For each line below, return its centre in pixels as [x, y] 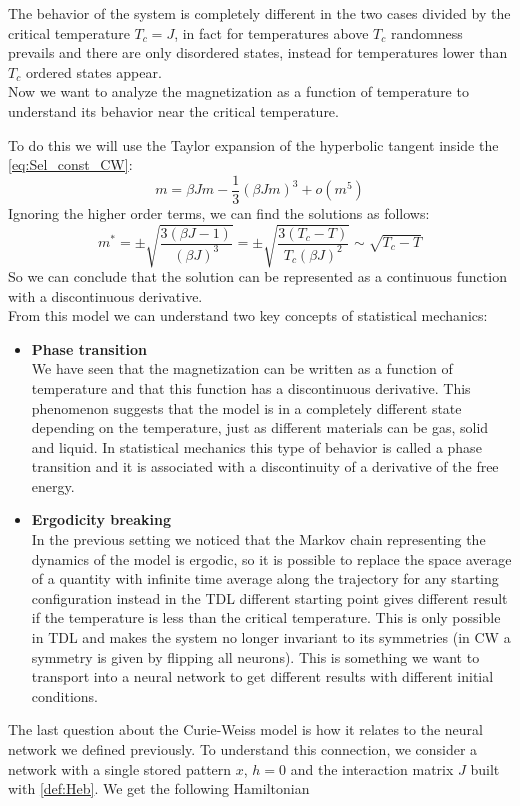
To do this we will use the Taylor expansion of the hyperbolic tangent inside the [253, 144]
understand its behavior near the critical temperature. [173, 110]
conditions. [65, 695]
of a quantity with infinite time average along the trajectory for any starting [265, 578]
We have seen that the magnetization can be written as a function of [242, 368]
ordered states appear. [93, 71]
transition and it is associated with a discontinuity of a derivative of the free [265, 466]
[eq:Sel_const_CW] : [70, 164]
